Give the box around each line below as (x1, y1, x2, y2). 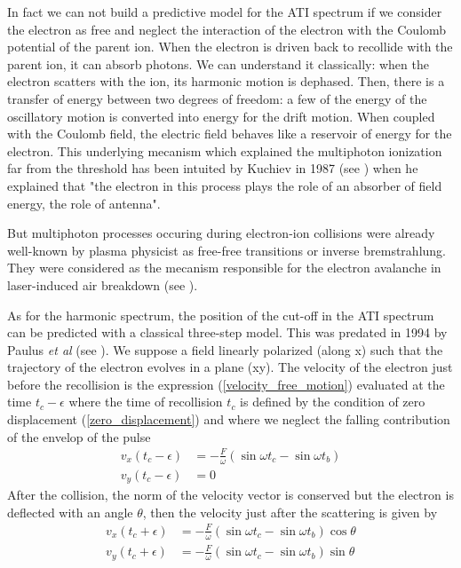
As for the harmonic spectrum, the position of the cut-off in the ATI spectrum (7, 305, 434, 324)
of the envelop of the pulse (7, 427, 151, 446)
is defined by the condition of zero (240, 392, 425, 411)
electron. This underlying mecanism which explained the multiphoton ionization (7, 141, 442, 160)
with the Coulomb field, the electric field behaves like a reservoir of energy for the (7, 124, 452, 143)
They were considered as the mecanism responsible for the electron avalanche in (7, 258, 441, 277)
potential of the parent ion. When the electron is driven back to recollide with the (7, 37, 453, 56)
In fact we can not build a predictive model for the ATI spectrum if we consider (7, 3, 442, 20)
